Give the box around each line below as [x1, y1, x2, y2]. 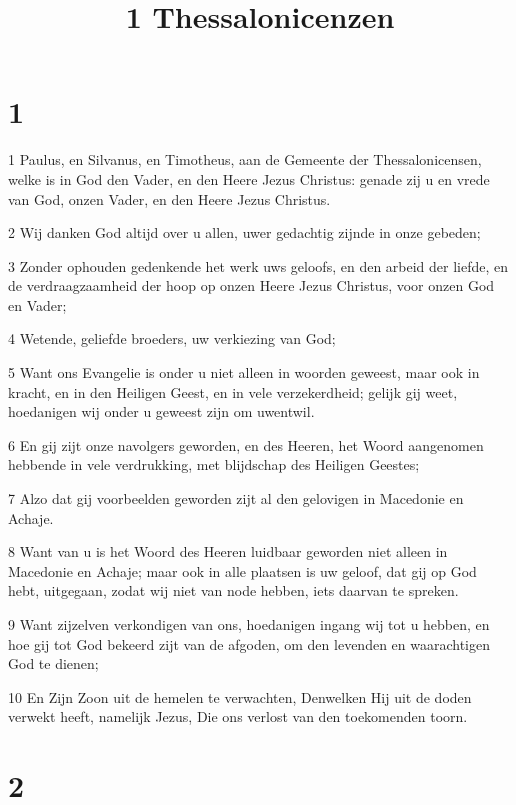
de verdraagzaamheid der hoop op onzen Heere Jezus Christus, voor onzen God [8, 275, 495, 296]
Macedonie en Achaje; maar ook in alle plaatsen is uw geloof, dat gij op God [8, 560, 477, 581]
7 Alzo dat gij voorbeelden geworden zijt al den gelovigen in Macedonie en [8, 488, 464, 509]
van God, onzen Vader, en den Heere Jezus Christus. [8, 188, 331, 209]
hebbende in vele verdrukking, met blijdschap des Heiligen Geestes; [8, 454, 420, 475]
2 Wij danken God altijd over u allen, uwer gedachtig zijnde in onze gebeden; [8, 222, 481, 243]
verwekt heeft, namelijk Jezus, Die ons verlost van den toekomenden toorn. [8, 706, 468, 727]
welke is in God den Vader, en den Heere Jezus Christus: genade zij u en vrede [8, 168, 490, 189]
